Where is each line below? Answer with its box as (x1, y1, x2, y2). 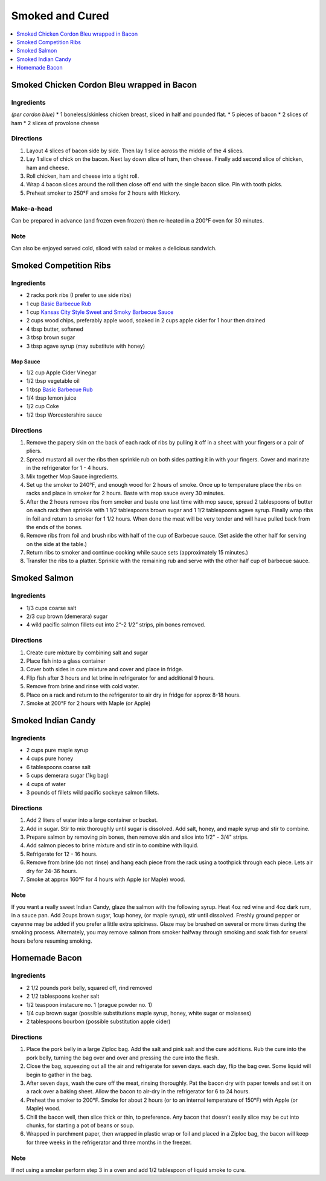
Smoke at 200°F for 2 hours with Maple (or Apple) (26, 699, 151, 707)
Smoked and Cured (11, 9, 109, 22)
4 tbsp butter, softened (26, 325, 84, 333)
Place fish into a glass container (26, 657, 106, 665)
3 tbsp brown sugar (26, 334, 75, 341)
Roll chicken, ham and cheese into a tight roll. (26, 172, 139, 180)
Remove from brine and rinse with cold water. (26, 683, 140, 690)
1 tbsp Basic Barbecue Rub (26, 386, 93, 393)
